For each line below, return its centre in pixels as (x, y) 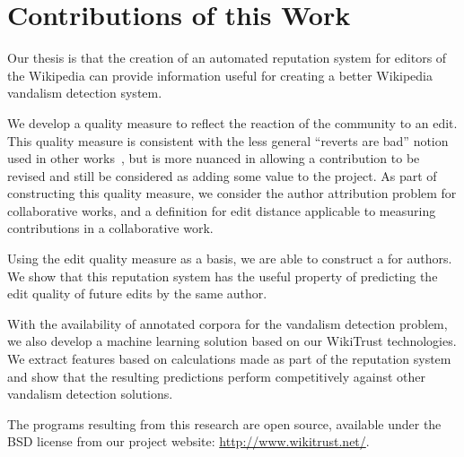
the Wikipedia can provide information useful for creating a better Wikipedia (220, 75)
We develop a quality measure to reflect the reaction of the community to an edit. (232, 122)
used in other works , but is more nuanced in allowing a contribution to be (214, 158)
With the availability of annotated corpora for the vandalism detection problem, (228, 323)
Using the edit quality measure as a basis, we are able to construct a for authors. (230, 259)
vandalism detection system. (85, 93)
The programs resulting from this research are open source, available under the (224, 423)
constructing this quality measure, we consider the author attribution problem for (232, 193)
